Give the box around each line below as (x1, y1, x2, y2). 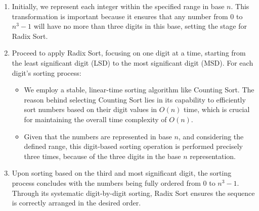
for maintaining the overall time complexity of (24, 114, 167, 124)
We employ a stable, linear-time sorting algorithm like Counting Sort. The (24, 84, 254, 95)
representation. (190, 150, 236, 161)
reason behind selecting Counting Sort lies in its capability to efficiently (24, 94, 246, 104)
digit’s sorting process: (12, 67, 81, 78)
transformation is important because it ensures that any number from (12, 11, 228, 21)
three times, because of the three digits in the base (24, 150, 181, 161)
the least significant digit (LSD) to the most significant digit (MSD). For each (12, 57, 253, 68)
